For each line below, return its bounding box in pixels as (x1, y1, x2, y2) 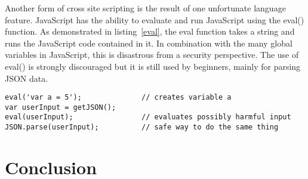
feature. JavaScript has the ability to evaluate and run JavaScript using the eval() (5, 13, 304, 26)
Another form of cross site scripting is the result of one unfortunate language (5, 2, 286, 14)
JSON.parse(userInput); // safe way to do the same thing (5, 123, 279, 132)
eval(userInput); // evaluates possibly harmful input (5, 113, 291, 122)
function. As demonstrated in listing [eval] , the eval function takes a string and (5, 25, 295, 38)
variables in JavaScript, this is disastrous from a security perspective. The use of (5, 48, 299, 61)
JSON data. (5, 72, 48, 84)
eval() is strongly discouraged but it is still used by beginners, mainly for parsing (5, 60, 301, 72)
